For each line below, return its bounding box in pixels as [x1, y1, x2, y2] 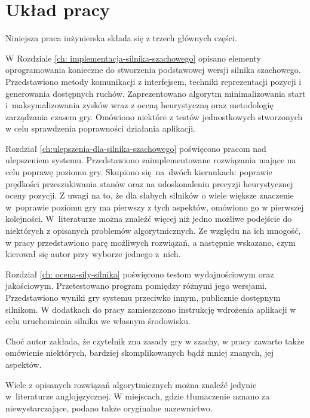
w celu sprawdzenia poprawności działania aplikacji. [5, 122, 196, 135]
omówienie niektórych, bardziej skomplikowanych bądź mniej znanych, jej [5, 346, 274, 359]
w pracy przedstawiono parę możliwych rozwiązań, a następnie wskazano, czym [5, 236, 296, 248]
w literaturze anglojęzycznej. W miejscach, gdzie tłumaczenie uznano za [5, 390, 270, 402]
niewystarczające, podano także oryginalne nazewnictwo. [5, 401, 213, 414]
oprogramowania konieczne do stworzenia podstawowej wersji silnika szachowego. [5, 63, 301, 76]
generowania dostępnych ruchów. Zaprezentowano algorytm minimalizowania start [5, 87, 306, 99]
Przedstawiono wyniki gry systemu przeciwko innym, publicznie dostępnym [5, 291, 281, 303]
